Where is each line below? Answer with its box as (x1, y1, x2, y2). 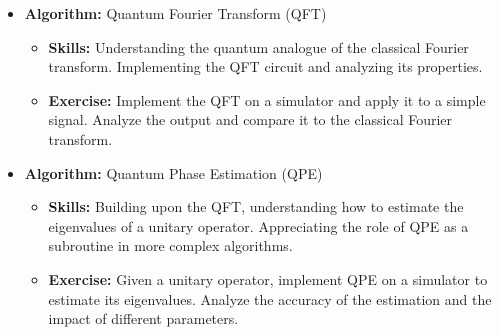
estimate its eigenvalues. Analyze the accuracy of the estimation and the (48, 288, 492, 309)
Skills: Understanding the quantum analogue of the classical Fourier (48, 36, 469, 57)
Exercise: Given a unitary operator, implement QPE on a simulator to (48, 268, 488, 289)
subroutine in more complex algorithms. (48, 235, 293, 256)
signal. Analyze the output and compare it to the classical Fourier (48, 109, 453, 130)
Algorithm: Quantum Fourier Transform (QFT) (24, 3, 327, 23)
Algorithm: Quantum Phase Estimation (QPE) (24, 162, 323, 183)
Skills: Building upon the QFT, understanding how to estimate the (48, 196, 464, 217)
